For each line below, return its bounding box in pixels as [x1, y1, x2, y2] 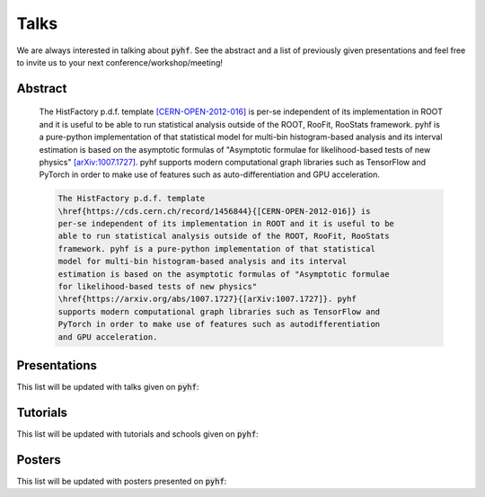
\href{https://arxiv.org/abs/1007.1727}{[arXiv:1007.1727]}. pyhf [57, 294, 357, 305]
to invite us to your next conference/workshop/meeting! [16, 57, 224, 67]
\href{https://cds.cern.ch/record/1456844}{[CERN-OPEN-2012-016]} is [57, 206, 371, 216]
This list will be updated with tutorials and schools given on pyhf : [16, 428, 260, 439]
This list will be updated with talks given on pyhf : [16, 382, 199, 393]
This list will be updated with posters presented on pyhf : [16, 475, 227, 486]
